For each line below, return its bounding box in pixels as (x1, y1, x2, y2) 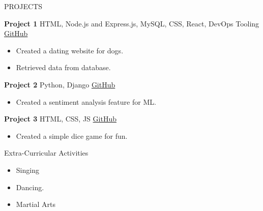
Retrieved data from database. (16, 62, 111, 73)
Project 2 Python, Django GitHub (4, 79, 115, 89)
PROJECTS (4, 1, 43, 11)
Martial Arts (16, 199, 55, 209)
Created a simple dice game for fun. (16, 130, 128, 141)
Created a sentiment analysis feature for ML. (16, 96, 156, 107)
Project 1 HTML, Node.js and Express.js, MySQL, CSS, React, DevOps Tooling (4, 18, 259, 28)
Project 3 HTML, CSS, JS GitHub (4, 113, 116, 124)
